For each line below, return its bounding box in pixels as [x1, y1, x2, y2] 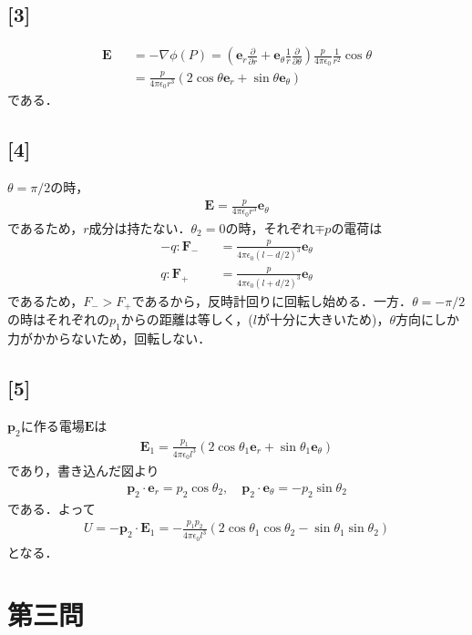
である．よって [7, 498, 96, 517]
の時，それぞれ [225, 218, 315, 237]
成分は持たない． [88, 218, 191, 237]
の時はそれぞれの [7, 310, 109, 329]
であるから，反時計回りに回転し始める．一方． [131, 291, 413, 310]
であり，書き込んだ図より [7, 461, 159, 480]
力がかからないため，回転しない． [7, 328, 211, 347]
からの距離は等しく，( [120, 310, 253, 329]
